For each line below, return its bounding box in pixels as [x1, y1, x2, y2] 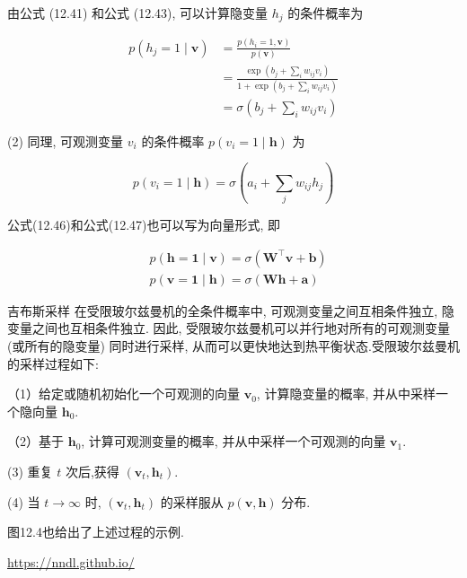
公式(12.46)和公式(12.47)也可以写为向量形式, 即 [7, 215, 281, 234]
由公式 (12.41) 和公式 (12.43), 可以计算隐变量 [7, 4, 269, 22]
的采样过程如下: [7, 354, 99, 372]
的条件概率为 [287, 4, 364, 22]
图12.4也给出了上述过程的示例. [7, 522, 184, 541]
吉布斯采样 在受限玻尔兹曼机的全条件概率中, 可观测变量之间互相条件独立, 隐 [7, 301, 454, 320]
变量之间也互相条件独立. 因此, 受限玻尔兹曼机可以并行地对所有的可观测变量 [7, 319, 451, 337]
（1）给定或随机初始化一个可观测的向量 [7, 384, 240, 403]
